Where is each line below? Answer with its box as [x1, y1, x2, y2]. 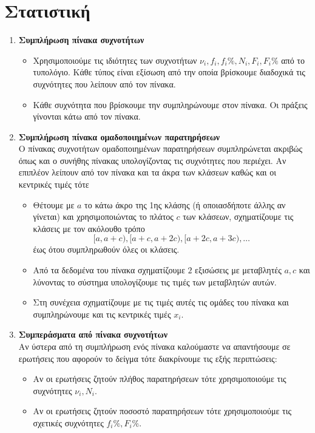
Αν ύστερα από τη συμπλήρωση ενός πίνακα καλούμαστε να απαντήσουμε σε [18, 340, 291, 352]
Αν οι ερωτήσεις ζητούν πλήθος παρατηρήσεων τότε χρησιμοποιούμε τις [33, 372, 286, 385]
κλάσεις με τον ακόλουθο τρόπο [33, 222, 145, 234]
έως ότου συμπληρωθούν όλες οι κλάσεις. [33, 243, 180, 256]
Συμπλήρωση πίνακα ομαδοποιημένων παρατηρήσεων [18, 130, 220, 143]
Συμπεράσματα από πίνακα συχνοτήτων [18, 328, 168, 341]
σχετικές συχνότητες [33, 416, 104, 429]
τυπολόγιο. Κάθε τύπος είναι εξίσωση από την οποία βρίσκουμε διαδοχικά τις [33, 66, 305, 78]
